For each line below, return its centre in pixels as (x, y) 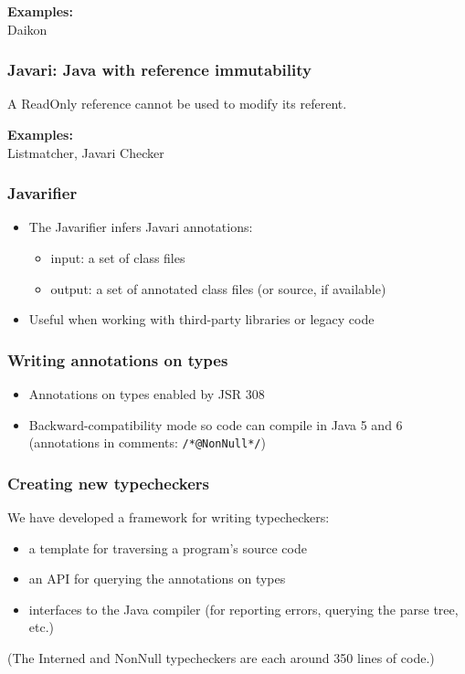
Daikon (27, 29)
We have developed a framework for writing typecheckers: (169, 517)
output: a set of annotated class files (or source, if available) (218, 288)
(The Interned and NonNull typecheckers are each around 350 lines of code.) (221, 658)
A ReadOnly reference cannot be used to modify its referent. (177, 104)
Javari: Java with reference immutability (159, 70)
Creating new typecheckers (108, 483)
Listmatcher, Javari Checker (86, 152)
